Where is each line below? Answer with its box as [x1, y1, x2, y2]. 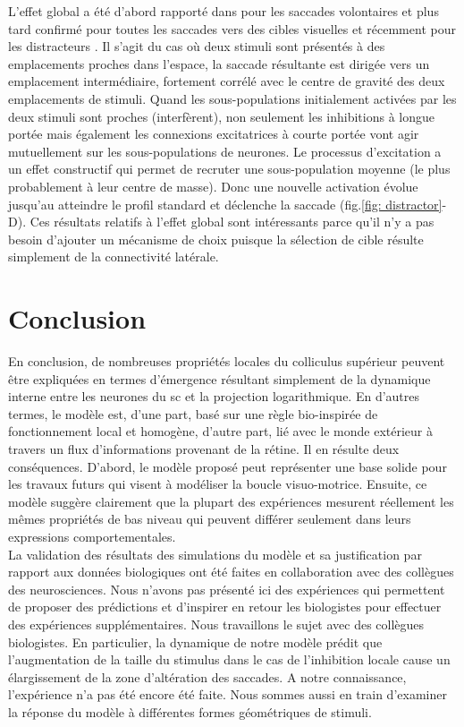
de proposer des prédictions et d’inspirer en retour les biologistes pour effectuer [8, 597, 442, 616]
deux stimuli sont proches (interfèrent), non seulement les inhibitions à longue [8, 107, 434, 125]
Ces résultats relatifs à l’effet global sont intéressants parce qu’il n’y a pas [30, 212, 434, 231]
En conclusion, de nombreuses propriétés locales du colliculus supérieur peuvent [8, 352, 445, 371]
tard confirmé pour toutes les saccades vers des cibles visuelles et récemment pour [8, 19, 456, 38]
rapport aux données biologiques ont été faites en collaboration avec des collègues [8, 562, 454, 581]
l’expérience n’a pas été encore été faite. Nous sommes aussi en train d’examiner [8, 685, 447, 704]
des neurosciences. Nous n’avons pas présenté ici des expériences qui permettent [8, 579, 445, 598]
